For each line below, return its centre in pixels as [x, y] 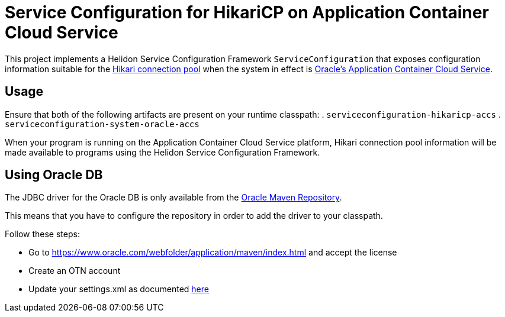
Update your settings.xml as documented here [119, 289]
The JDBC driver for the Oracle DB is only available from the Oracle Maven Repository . [173, 198]
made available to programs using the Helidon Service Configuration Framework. [163, 152]
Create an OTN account [75, 271]
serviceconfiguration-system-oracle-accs [102, 124]
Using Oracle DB [54, 175]
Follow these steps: [42, 234]
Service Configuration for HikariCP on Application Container [247, 12]
